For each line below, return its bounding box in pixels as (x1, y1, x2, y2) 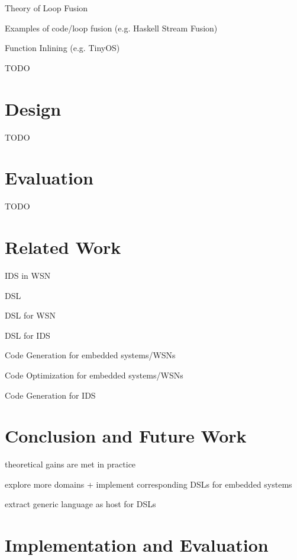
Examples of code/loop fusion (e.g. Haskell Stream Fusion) (5, 21, 218, 34)
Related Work (5, 235, 121, 259)
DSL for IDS (5, 329, 50, 341)
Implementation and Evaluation (5, 533, 269, 557)
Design (5, 96, 62, 120)
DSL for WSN (5, 309, 56, 322)
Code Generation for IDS (5, 389, 96, 401)
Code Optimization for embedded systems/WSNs (5, 368, 183, 381)
